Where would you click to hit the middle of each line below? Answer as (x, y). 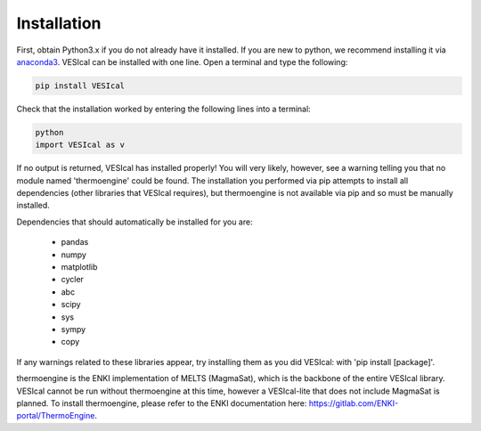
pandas (75, 242)
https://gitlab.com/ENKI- (354, 403)
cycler (73, 280)
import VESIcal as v (80, 145)
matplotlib (79, 267)
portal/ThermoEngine (56, 416)
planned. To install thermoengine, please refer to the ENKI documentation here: (162, 403)
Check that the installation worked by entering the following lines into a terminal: (163, 109)
